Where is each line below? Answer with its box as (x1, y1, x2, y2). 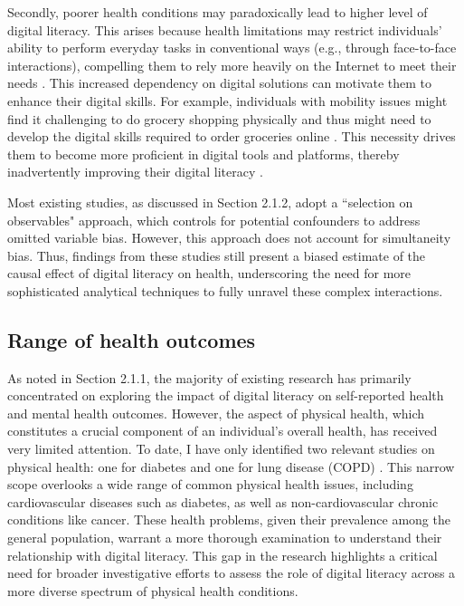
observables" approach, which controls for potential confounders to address (7, 210, 421, 229)
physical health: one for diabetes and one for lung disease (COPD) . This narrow (7, 457, 455, 476)
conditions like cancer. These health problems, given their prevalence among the (7, 510, 450, 529)
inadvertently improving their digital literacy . (7, 162, 263, 181)
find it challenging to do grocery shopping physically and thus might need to (7, 109, 431, 128)
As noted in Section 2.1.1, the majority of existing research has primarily (7, 368, 412, 387)
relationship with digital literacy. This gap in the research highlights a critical (7, 545, 438, 564)
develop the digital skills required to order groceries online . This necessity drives (7, 127, 456, 146)
